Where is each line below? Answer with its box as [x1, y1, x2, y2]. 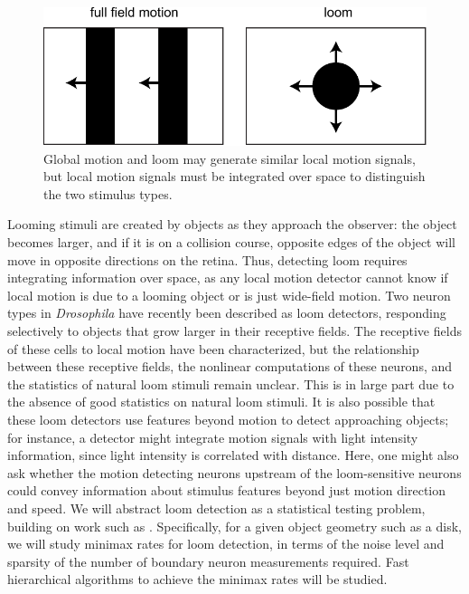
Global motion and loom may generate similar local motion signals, [43, 148, 416, 168]
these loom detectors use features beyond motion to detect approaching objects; [7, 409, 449, 428]
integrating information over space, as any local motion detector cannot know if [7, 268, 448, 287]
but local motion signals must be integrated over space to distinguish [43, 167, 426, 186]
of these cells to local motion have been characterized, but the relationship [7, 339, 419, 358]
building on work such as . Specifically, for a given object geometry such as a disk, [7, 516, 462, 535]
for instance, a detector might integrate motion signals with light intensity [7, 427, 418, 446]
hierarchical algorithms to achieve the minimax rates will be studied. [7, 570, 388, 589]
